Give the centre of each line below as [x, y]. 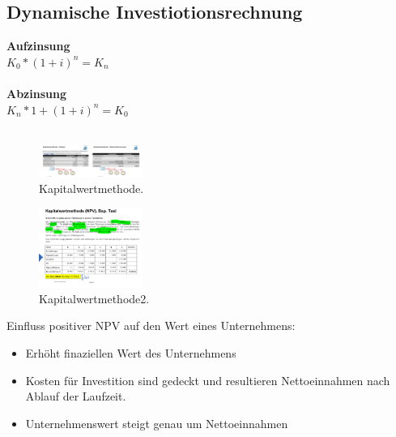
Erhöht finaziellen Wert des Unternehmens [131, 352]
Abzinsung [36, 93]
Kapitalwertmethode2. [94, 298]
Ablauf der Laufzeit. [76, 396]
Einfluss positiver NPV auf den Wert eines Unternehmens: [151, 326]
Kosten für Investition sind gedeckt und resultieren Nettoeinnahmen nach [208, 380]
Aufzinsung [38, 46]
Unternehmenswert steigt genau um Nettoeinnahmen [157, 423]
